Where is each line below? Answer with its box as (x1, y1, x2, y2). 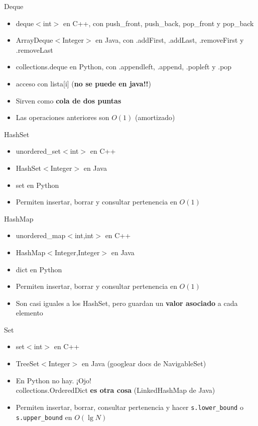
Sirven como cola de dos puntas (16, 95, 121, 105)
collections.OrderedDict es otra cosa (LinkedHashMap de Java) (16, 385, 215, 395)
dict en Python (16, 264, 62, 274)
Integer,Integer (54, 247, 100, 257)
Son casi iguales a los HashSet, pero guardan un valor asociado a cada (16, 297, 238, 308)
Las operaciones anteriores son (16, 112, 109, 123)
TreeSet (16, 358, 40, 369)
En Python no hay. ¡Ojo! (16, 375, 91, 385)
